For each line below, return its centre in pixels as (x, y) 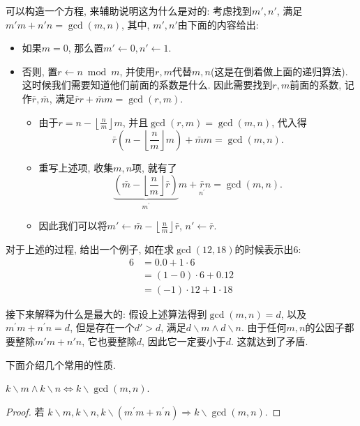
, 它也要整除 (109, 341)
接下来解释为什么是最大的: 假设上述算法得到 (106, 313)
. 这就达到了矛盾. (269, 341)
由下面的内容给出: (218, 24)
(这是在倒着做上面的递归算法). (279, 71)
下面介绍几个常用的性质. (61, 364)
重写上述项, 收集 (76, 167)
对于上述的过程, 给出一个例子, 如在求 (90, 249)
